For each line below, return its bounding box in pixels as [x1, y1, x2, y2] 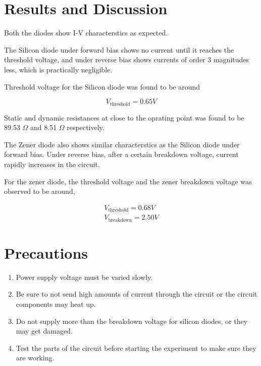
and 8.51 [30, 122, 57, 133]
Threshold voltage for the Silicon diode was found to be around [4, 81, 200, 92]
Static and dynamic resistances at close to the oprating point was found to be [4, 112, 244, 123]
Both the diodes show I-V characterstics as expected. [4, 27, 168, 38]
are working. [16, 352, 55, 363]
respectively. [67, 122, 105, 133]
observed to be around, [4, 186, 75, 196]
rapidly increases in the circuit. [4, 158, 100, 169]
